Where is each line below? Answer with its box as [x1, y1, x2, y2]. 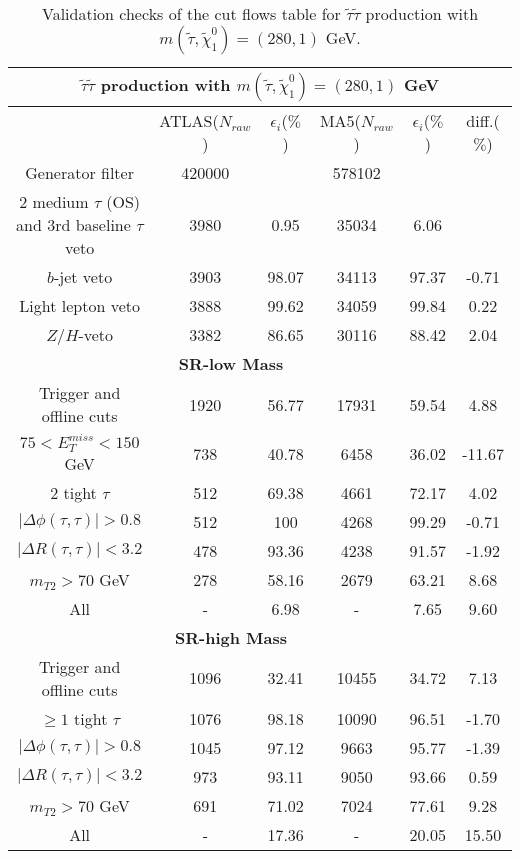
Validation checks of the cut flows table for [41, 2, 341, 25]
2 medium [19, 190, 89, 213]
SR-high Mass [175, 625, 287, 649]
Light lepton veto [19, 294, 140, 317]
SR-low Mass [178, 352, 284, 375]
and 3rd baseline [16, 213, 131, 236]
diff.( [466, 109, 500, 132]
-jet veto [53, 265, 113, 288]
